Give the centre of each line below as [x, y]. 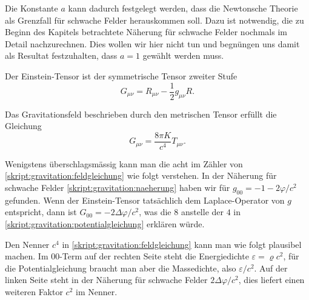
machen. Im [27, 256]
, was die [155, 212]
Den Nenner [27, 244]
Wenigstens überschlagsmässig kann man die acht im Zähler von [124, 163]
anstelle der [202, 212]
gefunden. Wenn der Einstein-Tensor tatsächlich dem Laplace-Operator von [145, 200]
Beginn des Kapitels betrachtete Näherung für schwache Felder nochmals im [146, 32]
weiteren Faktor [34, 292]
